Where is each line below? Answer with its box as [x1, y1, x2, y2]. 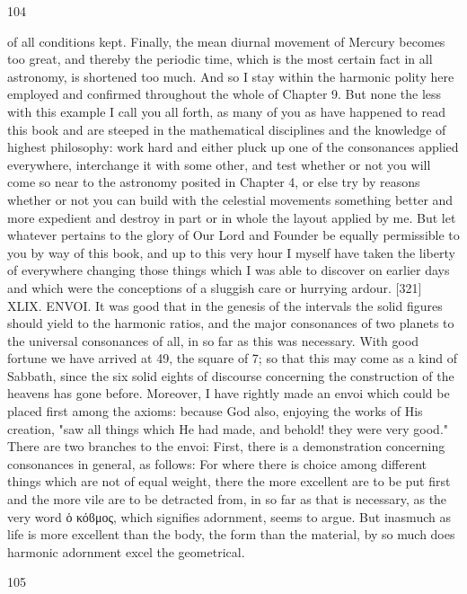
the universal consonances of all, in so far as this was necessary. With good [7, 331, 419, 350]
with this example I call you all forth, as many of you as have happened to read [7, 102, 445, 120]
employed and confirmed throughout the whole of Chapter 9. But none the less [7, 84, 442, 103]
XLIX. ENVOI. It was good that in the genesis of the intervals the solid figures [7, 296, 443, 315]
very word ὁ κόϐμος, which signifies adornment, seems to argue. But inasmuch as [7, 507, 451, 526]
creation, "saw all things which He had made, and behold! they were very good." [7, 419, 449, 438]
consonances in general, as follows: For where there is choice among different [7, 454, 427, 473]
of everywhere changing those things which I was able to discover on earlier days [7, 261, 450, 279]
